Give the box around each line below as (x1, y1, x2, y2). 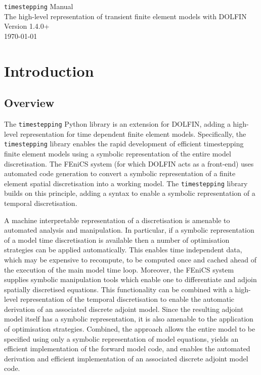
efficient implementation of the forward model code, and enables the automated (4, 343, 250, 354)
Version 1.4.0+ (4, 21, 50, 31)
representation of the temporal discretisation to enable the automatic (20, 294, 234, 304)
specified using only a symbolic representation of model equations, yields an (4, 333, 239, 344)
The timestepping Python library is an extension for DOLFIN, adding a (4, 119, 231, 129)
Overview (4, 95, 55, 111)
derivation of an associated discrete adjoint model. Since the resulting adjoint (4, 303, 244, 314)
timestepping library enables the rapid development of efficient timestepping (4, 138, 244, 149)
